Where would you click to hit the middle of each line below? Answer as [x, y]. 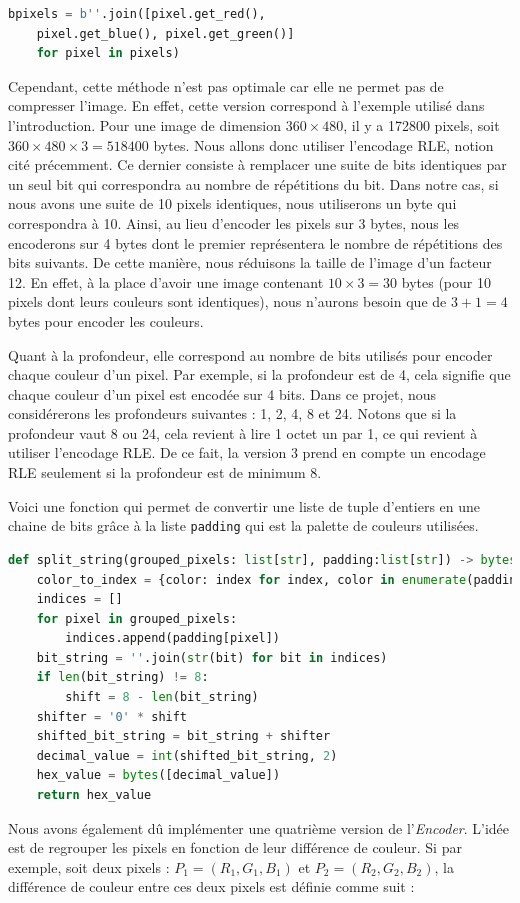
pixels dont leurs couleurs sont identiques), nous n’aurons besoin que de [227, 301]
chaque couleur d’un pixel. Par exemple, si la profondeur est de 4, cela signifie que [259, 374]
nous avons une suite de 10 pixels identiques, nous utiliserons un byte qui [232, 203]
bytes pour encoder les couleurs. [106, 320]
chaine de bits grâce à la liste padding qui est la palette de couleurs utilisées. [243, 525]
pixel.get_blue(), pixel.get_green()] [165, 33]
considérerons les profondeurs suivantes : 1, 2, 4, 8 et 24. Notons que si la [232, 413]
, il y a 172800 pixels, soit [421, 124]
